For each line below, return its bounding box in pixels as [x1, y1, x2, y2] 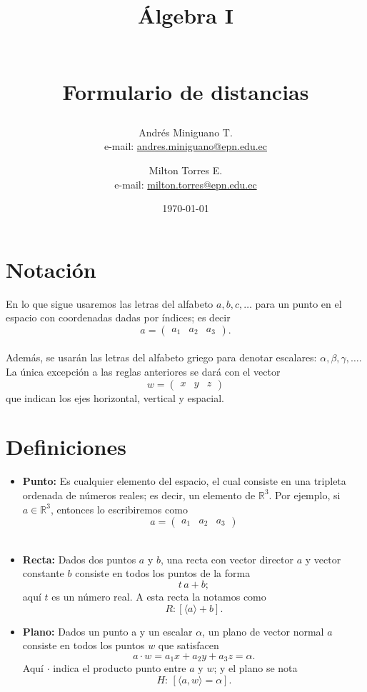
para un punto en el [255, 296, 342, 311]
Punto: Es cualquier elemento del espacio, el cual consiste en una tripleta [22, 473, 346, 488]
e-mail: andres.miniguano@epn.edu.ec [104, 139, 268, 154]
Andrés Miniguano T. [139, 124, 233, 139]
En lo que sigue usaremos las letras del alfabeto [6, 296, 213, 311]
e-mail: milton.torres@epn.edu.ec [114, 176, 257, 191]
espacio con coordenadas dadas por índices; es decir [6, 310, 231, 325]
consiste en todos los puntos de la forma [75, 566, 251, 581]
